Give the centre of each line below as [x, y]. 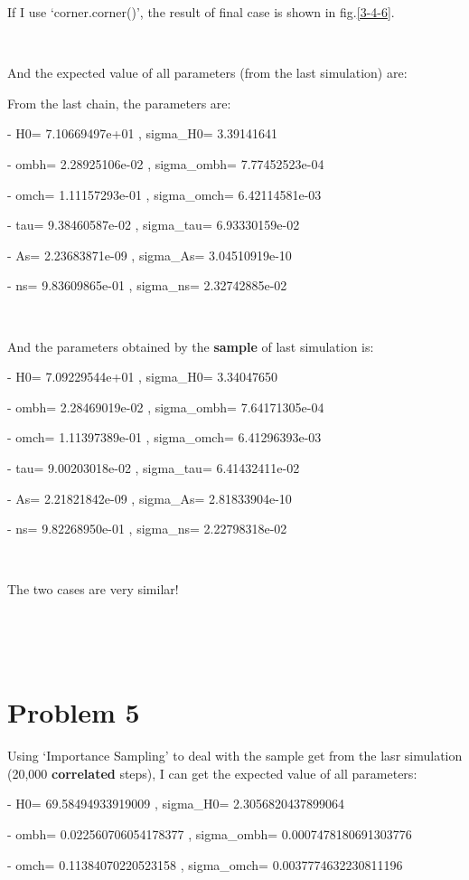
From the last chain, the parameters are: [119, 103]
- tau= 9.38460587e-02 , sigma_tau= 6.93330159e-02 [154, 225]
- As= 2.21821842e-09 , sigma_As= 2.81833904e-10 [150, 498]
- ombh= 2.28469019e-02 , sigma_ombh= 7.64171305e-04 [166, 407]
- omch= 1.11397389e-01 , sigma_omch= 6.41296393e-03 [164, 437]
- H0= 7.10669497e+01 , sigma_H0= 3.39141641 [143, 133]
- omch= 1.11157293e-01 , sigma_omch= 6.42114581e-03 [164, 194]
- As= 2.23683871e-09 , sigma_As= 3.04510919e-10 [150, 255]
